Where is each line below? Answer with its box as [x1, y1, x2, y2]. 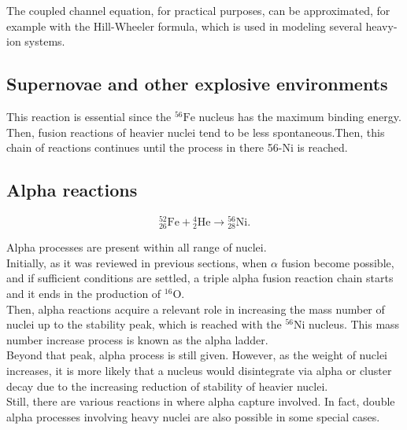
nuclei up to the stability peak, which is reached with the [6, 316, 282, 333]
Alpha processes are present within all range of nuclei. [6, 239, 267, 255]
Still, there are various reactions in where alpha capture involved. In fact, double [6, 393, 395, 410]
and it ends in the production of [6, 285, 161, 301]
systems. [24, 33, 65, 50]
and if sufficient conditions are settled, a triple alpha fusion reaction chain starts [6, 270, 394, 286]
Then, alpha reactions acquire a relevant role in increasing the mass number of [6, 300, 385, 317]
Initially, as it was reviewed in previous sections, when [6, 254, 268, 270]
